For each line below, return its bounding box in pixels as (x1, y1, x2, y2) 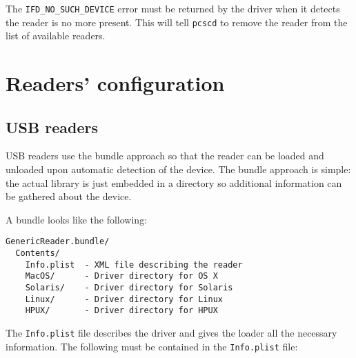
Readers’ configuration (6, 69, 225, 97)
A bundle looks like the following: (6, 212, 148, 226)
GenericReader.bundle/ (6, 237, 110, 247)
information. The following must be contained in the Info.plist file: (6, 339, 298, 353)
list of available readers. (6, 28, 106, 43)
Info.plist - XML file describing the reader (25, 259, 243, 270)
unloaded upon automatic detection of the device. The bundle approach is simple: (6, 162, 351, 177)
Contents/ (15, 248, 60, 259)
